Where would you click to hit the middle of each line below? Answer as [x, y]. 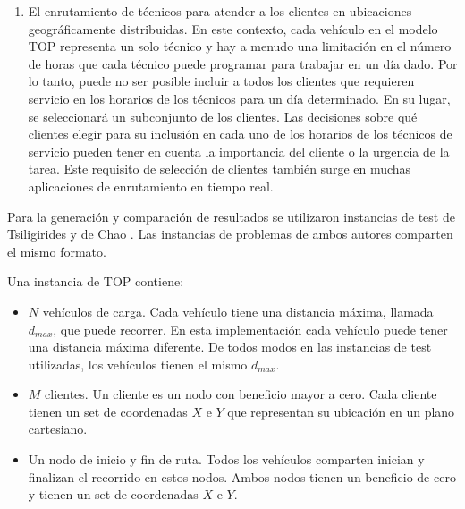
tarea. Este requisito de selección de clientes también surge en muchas [220, 169]
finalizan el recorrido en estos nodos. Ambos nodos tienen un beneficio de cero [242, 476]
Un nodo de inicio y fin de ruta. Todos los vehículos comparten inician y [226, 459]
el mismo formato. [57, 251]
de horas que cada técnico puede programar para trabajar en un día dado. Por [243, 63]
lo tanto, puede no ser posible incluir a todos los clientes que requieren [221, 81]
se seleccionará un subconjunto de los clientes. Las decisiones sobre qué [223, 116]
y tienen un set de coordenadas [113, 494]
